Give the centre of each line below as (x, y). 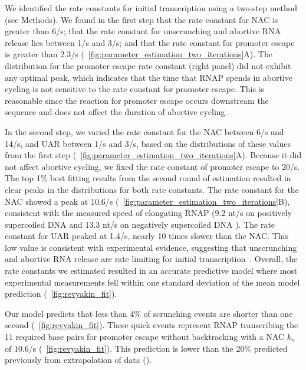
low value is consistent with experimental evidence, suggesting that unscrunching (151, 247)
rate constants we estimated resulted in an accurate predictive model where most (151, 271)
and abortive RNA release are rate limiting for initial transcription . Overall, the (151, 259)
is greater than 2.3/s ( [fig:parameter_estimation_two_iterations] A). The (139, 54)
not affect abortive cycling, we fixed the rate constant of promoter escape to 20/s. (152, 166)
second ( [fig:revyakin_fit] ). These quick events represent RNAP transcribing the (152, 325)
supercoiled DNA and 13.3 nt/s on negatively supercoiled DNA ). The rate (140, 224)
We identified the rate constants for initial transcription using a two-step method (151, 8)
